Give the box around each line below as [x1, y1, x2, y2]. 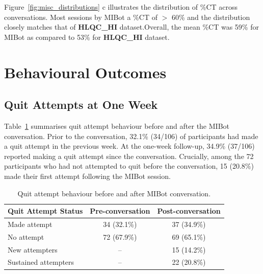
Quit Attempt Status [8, 205, 83, 216]
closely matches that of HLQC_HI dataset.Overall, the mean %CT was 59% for [4, 21, 259, 32]
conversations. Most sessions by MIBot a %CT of [4, 11, 157, 22]
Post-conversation [157, 205, 221, 216]
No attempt [8, 231, 44, 242]
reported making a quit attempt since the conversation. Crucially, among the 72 [4, 150, 254, 161]
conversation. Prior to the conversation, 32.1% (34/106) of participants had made [4, 130, 258, 141]
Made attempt [8, 218, 52, 229]
